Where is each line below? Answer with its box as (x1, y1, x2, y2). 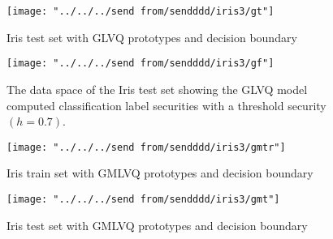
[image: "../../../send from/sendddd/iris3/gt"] (6, 6, 275, 17)
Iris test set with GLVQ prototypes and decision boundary (6, 28, 297, 45)
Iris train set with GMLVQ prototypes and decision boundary (6, 164, 314, 181)
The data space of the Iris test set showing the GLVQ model (6, 80, 308, 97)
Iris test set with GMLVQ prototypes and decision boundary (6, 216, 308, 233)
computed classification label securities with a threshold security (6, 96, 327, 113)
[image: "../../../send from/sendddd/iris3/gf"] (6, 58, 275, 70)
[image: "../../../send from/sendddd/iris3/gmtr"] (6, 141, 286, 153)
